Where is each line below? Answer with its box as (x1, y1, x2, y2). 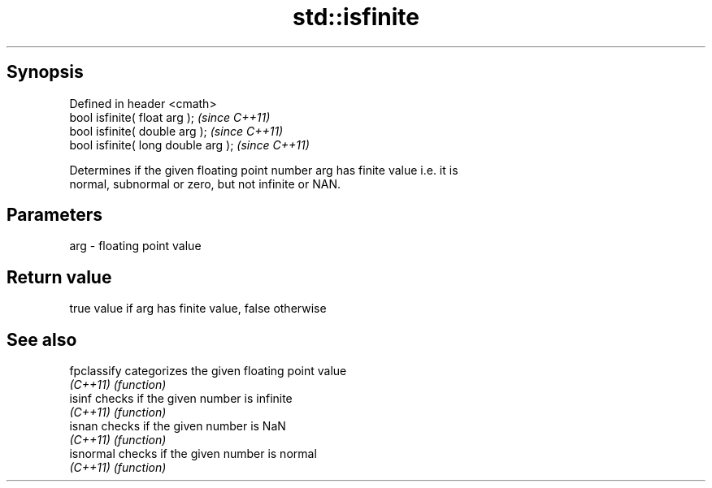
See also (7, 329, 77, 350)
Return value (7, 266, 112, 287)
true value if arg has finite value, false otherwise (69, 301, 327, 316)
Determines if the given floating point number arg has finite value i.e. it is (69, 162, 458, 177)
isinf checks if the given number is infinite (69, 391, 293, 406)
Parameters (7, 205, 102, 226)
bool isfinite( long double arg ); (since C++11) (69, 137, 310, 152)
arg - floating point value (69, 239, 202, 253)
